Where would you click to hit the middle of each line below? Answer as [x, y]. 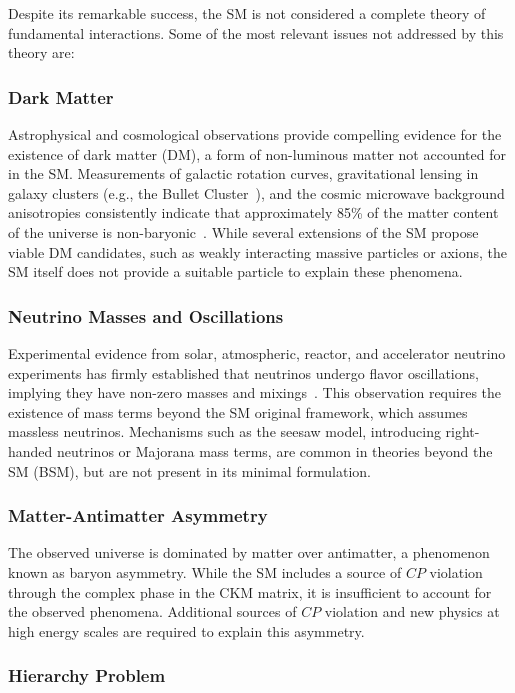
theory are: [41, 52]
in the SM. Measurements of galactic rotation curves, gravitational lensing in [243, 173]
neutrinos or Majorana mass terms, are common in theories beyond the [275, 450]
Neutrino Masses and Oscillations [146, 315]
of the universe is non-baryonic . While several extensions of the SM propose [243, 231]
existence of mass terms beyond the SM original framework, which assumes [238, 411]
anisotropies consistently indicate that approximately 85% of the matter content [253, 212]
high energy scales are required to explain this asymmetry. [186, 630]
